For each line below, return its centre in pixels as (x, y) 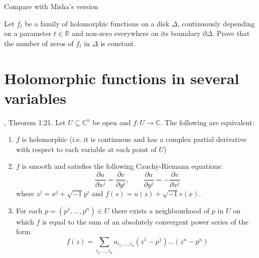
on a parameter (28, 33)
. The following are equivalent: (207, 122)
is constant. (118, 43)
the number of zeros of (39, 43)
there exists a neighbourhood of (160, 210)
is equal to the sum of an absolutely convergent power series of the (145, 221)
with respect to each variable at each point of (86, 149)
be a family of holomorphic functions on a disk (97, 23)
